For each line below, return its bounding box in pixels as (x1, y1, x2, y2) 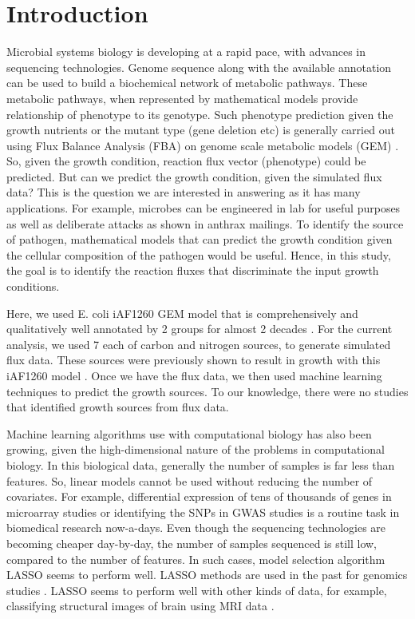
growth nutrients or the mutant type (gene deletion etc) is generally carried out (6, 121, 395, 138)
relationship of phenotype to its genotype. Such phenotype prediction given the (6, 105, 393, 122)
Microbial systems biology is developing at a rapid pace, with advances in (6, 43, 366, 60)
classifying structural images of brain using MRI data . (6, 597, 275, 614)
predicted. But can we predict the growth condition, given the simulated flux (6, 168, 382, 185)
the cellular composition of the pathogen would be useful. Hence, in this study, (6, 246, 391, 263)
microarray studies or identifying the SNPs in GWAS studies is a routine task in (6, 503, 400, 520)
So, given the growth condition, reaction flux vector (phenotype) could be (6, 153, 366, 169)
